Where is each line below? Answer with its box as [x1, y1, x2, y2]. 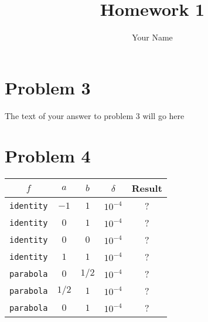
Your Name [132, 31, 173, 43]
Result [131, 181, 162, 195]
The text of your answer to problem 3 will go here [5, 109, 185, 121]
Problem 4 [5, 144, 91, 168]
